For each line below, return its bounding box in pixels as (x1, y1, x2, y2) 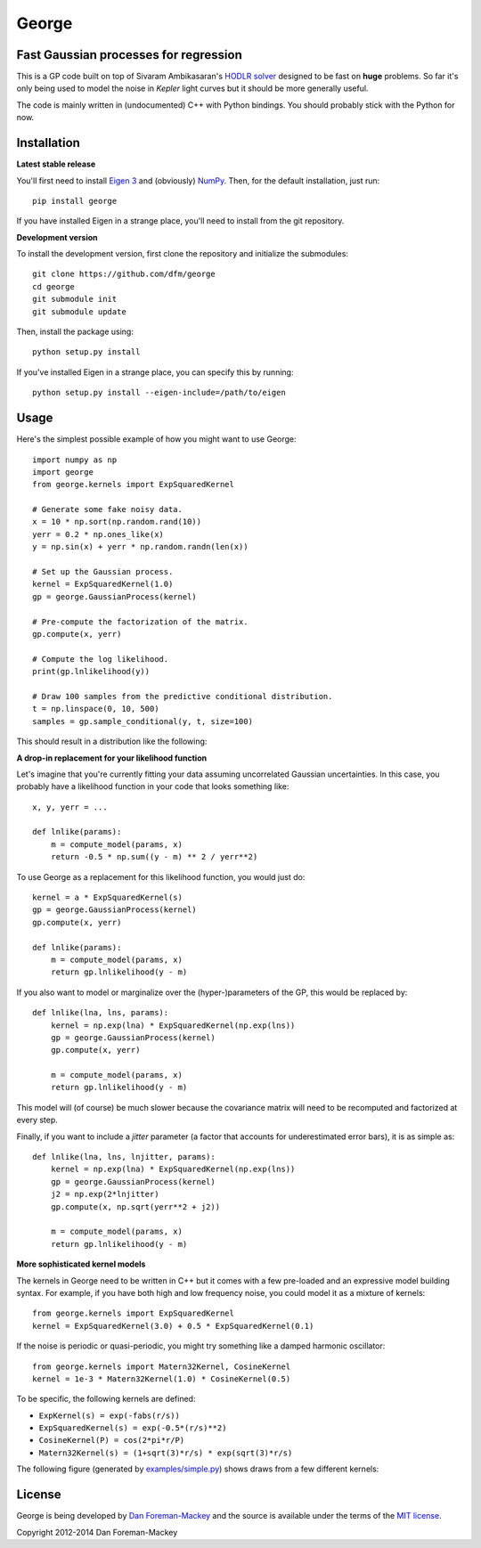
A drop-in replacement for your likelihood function (16, 753, 208, 763)
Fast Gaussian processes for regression (16, 47, 242, 62)
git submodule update (32, 306, 126, 316)
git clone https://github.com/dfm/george (32, 269, 216, 280)
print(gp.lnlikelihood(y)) (32, 666, 151, 677)
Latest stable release (16, 159, 96, 169)
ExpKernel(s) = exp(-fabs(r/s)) (38, 1410, 180, 1421)
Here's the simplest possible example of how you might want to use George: (16, 434, 298, 444)
